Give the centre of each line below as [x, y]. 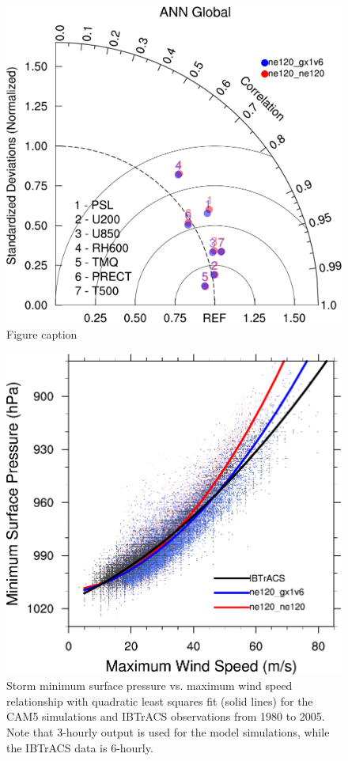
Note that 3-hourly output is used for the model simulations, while [168, 732]
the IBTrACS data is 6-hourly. [80, 747]
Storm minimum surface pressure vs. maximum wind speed [149, 685]
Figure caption [42, 333]
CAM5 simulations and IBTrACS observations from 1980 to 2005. [166, 716]
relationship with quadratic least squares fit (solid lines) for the [160, 700]
